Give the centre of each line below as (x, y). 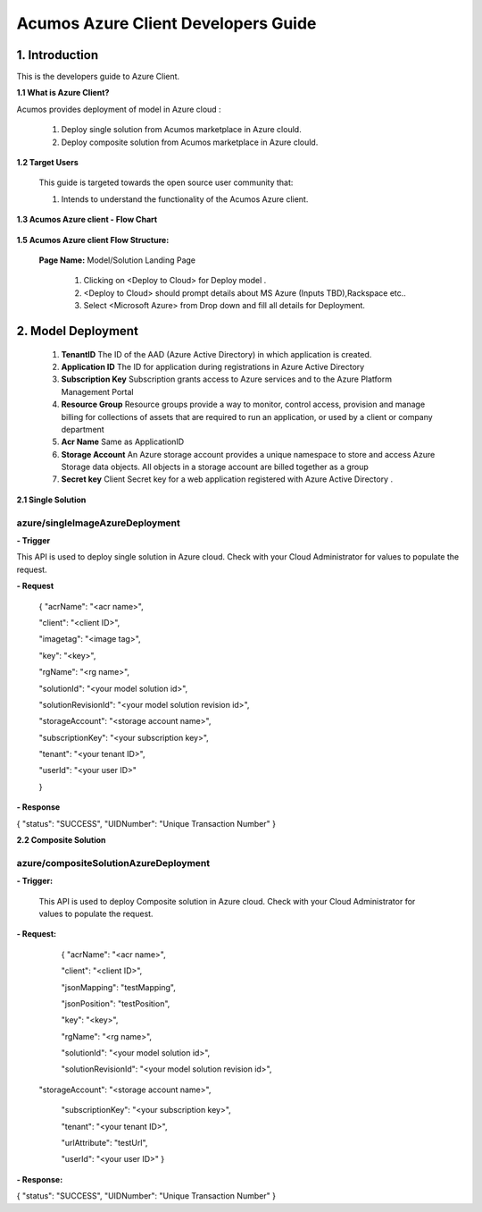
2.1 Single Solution (51, 500)
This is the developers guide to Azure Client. (98, 77)
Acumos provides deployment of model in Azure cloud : (119, 109)
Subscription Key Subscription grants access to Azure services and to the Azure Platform (227, 379)
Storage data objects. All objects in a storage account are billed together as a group (215, 467)
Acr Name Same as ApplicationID (123, 442)
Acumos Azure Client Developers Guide (166, 23)
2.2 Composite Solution (61, 840)
